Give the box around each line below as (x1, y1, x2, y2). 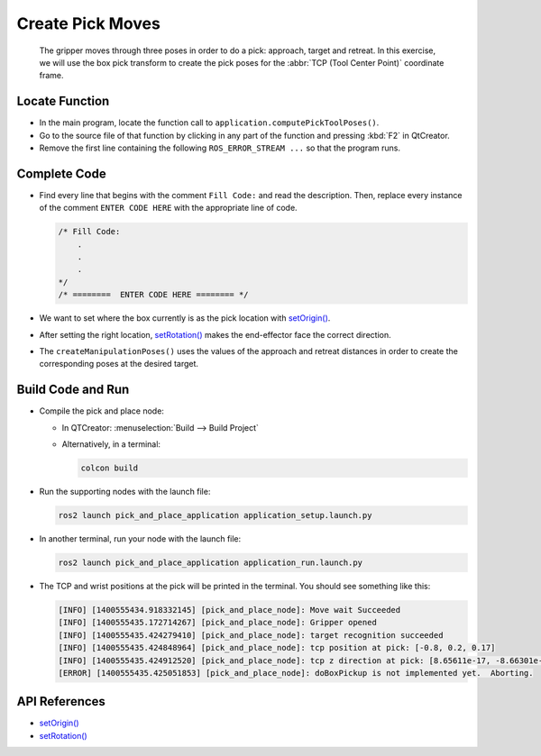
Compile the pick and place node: (39, 405, 164, 416)
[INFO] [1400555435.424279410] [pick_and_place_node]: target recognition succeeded (58, 630, 444, 640)
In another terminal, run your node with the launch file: (39, 533, 242, 544)
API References (16, 694, 105, 709)
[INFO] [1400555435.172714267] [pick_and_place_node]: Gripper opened (58, 617, 378, 628)
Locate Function (16, 94, 110, 109)
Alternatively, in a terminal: (61, 439, 161, 450)
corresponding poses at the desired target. (39, 359, 198, 369)
